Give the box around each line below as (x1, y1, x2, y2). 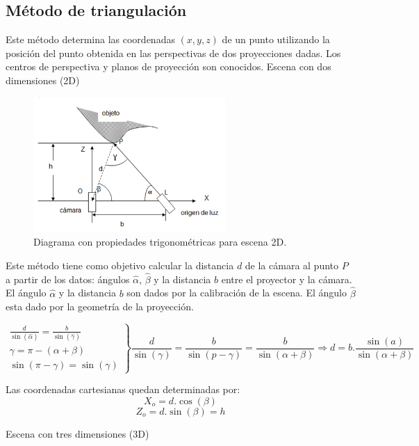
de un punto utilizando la (222, 32, 330, 47)
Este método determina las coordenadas (6, 32, 175, 47)
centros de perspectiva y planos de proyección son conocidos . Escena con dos (6, 59, 331, 74)
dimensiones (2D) (6, 72, 80, 87)
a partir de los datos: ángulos (6, 271, 130, 286)
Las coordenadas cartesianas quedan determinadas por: (6, 382, 240, 397)
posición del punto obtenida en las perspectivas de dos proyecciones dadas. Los (6, 45, 341, 60)
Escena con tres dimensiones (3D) (6, 426, 149, 440)
